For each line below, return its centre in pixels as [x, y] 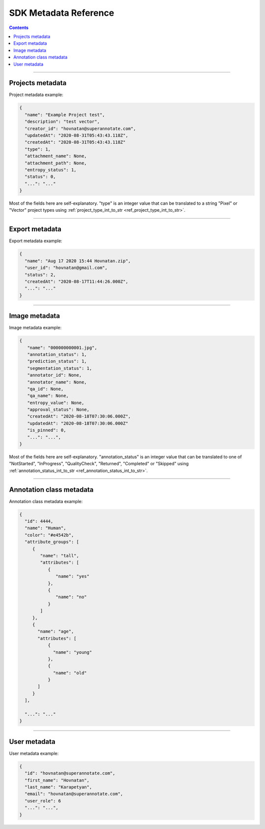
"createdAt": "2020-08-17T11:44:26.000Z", [77, 281]
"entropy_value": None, [56, 403]
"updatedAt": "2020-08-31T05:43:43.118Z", [77, 135]
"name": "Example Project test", [65, 115]
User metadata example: [34, 753]
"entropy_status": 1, [51, 170]
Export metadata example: [36, 241]
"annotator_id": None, [54, 375]
